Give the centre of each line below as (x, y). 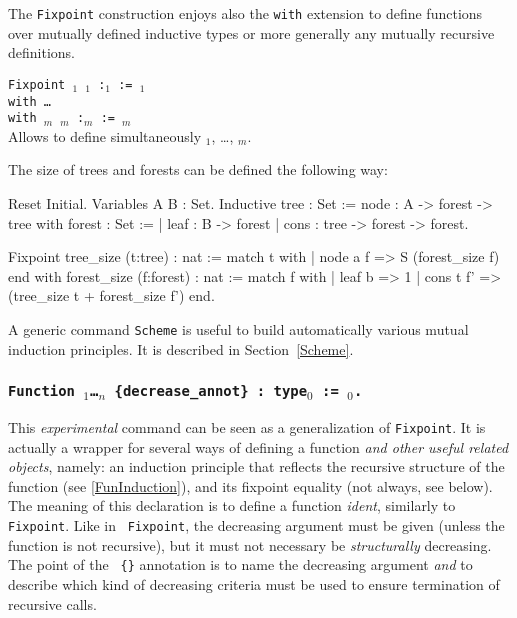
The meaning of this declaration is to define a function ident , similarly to (232, 505)
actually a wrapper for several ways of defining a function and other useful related (258, 446)
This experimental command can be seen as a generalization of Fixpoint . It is (247, 427)
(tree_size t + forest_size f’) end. (111, 295)
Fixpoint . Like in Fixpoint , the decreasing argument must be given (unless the (256, 525)
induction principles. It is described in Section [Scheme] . (181, 348)
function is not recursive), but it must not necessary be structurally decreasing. (250, 544)
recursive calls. (52, 603)
